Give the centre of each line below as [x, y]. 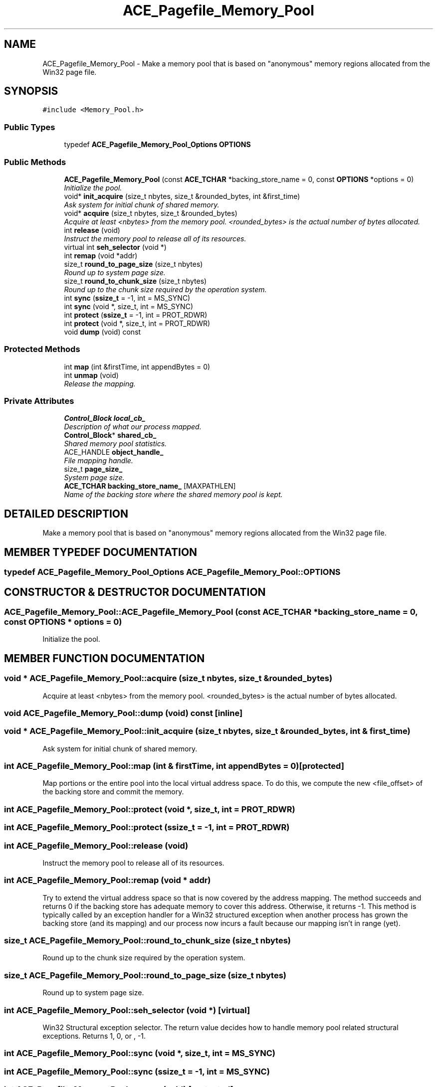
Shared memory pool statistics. [115, 444]
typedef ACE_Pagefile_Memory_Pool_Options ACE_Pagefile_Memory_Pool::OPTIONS [172, 572]
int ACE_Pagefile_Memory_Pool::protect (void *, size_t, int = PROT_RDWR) [150, 809]
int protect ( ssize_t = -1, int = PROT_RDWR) [136, 315]
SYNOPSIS [31, 91]
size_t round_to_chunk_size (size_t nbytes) [135, 281]
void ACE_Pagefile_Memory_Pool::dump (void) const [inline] [123, 713]
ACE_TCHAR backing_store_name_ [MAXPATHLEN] [150, 486]
